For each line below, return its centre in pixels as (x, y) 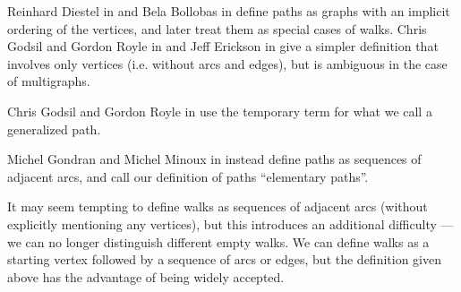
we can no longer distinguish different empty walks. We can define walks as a (218, 241)
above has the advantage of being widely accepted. (146, 276)
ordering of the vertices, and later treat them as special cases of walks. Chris (217, 28)
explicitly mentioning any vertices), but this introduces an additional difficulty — (230, 223)
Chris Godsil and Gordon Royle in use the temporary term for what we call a (220, 111)
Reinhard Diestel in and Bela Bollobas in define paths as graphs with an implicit (229, 11)
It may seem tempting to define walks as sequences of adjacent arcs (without (218, 206)
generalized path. (54, 129)
